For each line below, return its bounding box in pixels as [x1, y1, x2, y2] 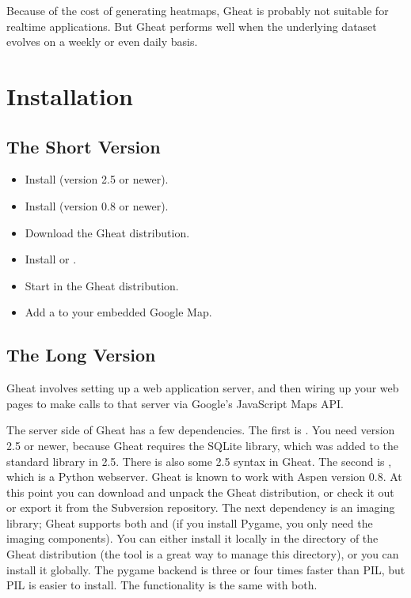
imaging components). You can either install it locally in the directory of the [6, 530, 379, 547]
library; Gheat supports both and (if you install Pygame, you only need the [6, 514, 373, 531]
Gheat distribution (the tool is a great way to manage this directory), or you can [6, 546, 399, 562]
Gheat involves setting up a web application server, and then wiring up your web [6, 380, 399, 396]
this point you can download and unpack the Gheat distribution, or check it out [6, 483, 394, 500]
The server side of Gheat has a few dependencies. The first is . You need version [6, 422, 395, 438]
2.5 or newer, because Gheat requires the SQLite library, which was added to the [6, 437, 399, 453]
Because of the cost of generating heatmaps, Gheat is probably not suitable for [6, 2, 389, 18]
